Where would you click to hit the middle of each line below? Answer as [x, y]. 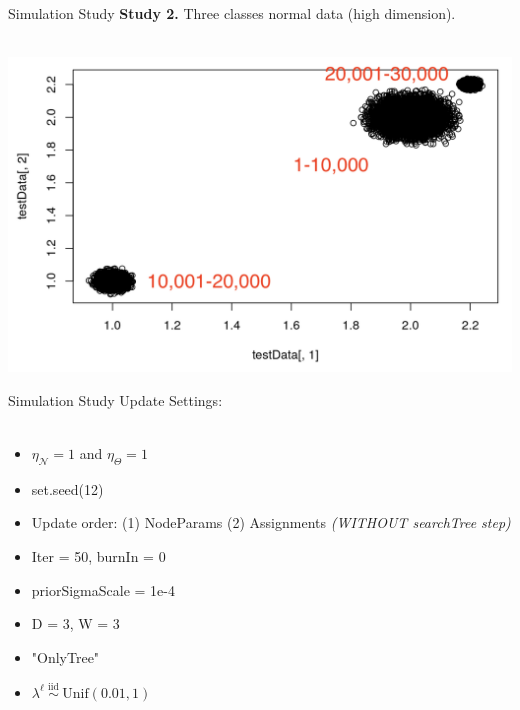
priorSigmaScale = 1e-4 [103, 589]
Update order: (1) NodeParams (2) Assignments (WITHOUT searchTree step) [271, 522]
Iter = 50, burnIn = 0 [98, 555]
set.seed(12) [67, 488]
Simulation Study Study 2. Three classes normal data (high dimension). [232, 13]
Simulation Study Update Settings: [115, 399]
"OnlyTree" [65, 656]
